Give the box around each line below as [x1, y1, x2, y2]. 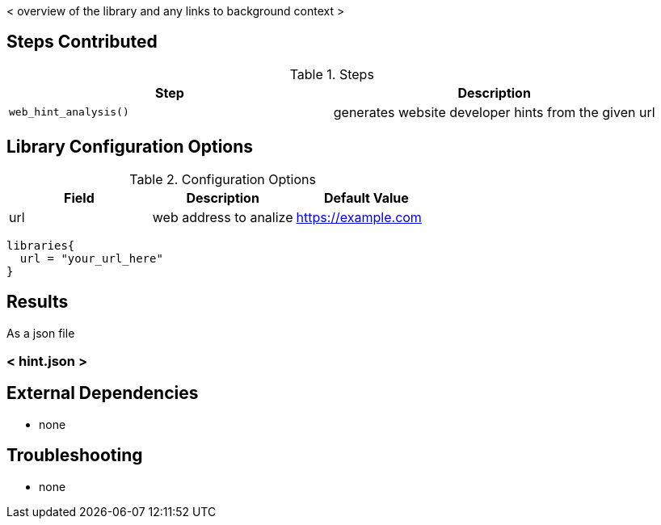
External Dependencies [6, 383, 199, 404]
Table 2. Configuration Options [129, 170, 316, 187]
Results [6, 292, 69, 313]
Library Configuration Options [6, 136, 254, 157]
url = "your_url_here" [19, 251, 163, 265]
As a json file [6, 325, 75, 340]
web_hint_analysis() [9, 106, 129, 119]
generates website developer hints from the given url [333, 103, 655, 120]
